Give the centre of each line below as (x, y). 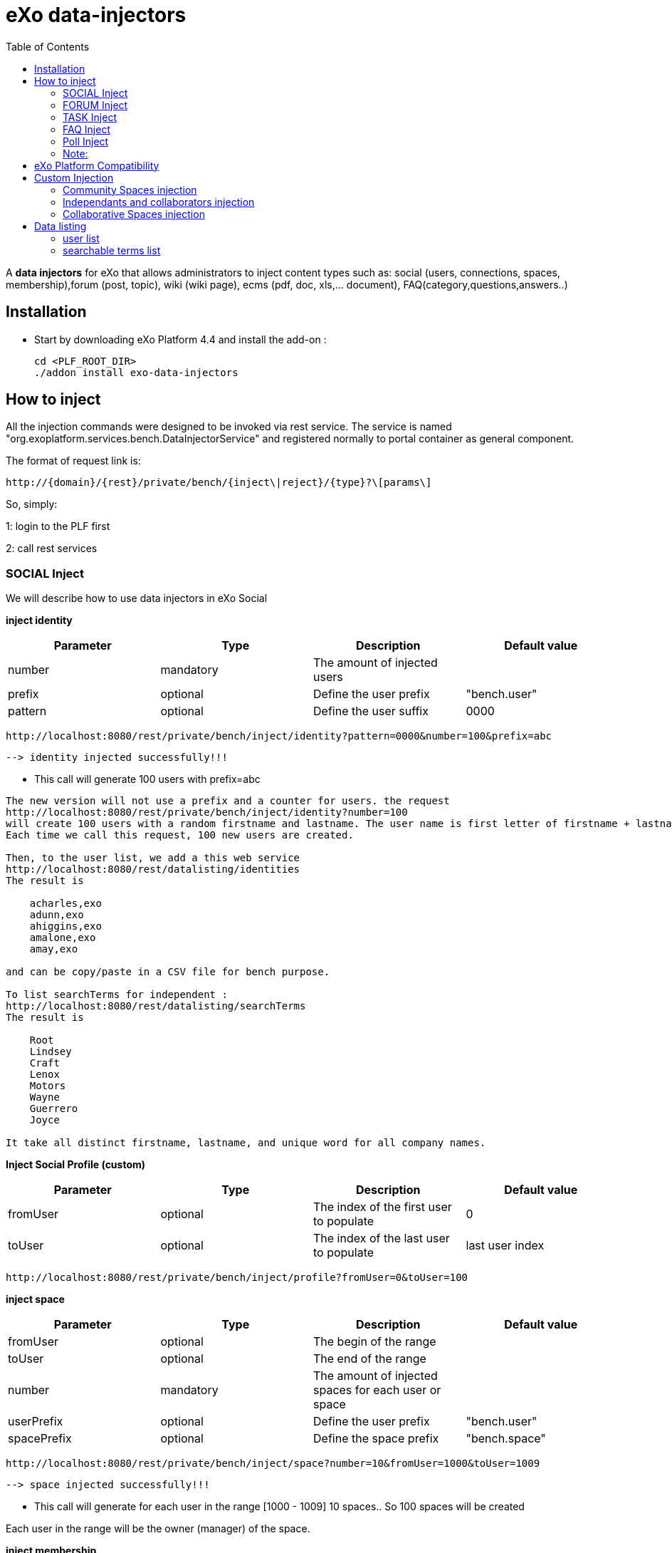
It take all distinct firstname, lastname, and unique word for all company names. (246, 1143)
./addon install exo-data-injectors (136, 372)
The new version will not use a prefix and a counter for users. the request (228, 801)
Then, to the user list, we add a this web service (153, 858)
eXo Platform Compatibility (97, 165)
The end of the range (370, 1359)
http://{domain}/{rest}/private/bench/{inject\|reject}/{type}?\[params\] (219, 483)
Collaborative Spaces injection (134, 214)
